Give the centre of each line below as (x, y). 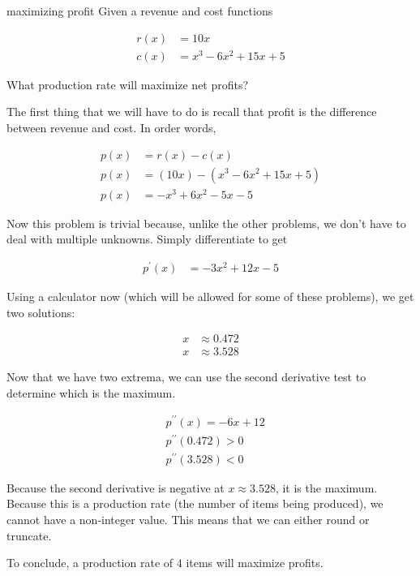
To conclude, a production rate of (90, 563)
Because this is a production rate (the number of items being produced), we (195, 503)
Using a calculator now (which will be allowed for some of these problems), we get (210, 296)
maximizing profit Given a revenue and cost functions (140, 11)
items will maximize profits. (255, 563)
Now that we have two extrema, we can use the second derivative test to (186, 377)
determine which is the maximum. (91, 392)
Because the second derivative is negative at (116, 487)
